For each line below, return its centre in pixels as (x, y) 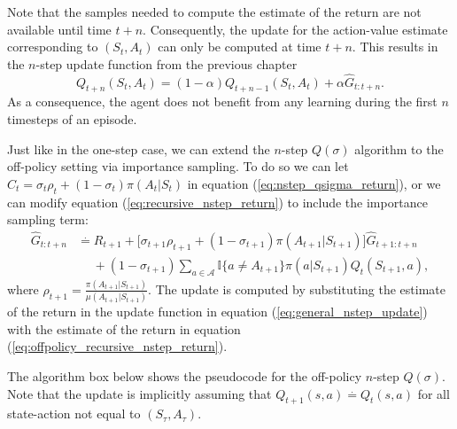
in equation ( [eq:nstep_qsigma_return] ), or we (314, 183)
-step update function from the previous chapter (167, 63)
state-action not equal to (74, 413)
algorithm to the (399, 148)
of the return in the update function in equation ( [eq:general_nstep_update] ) (217, 312)
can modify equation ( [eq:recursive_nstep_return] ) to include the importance (217, 202)
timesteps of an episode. (72, 118)
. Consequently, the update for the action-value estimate (295, 29)
